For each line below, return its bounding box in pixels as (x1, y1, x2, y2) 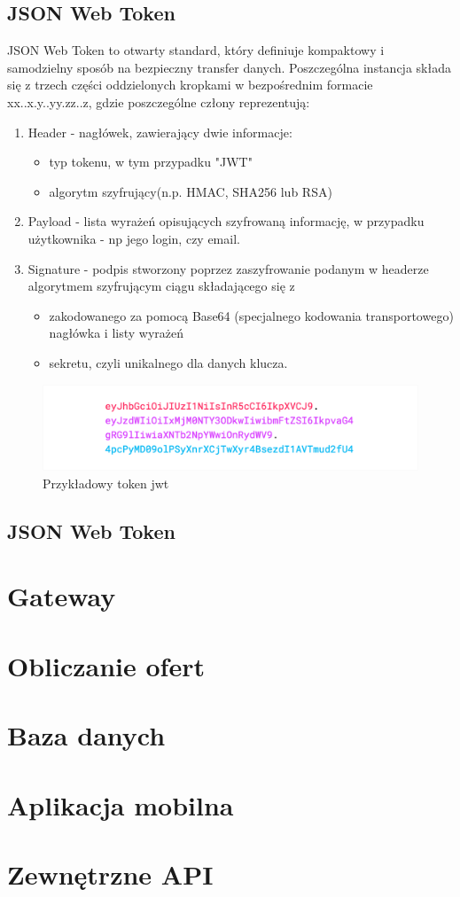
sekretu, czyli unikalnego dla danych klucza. (49, 353, 288, 371)
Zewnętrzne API (7, 855, 214, 892)
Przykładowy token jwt (43, 473, 169, 492)
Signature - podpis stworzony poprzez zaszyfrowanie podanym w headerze (27, 259, 429, 277)
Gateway (7, 578, 116, 614)
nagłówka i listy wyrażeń (49, 324, 184, 342)
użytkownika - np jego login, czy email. (27, 229, 240, 247)
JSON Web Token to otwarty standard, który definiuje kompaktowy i (7, 41, 385, 59)
